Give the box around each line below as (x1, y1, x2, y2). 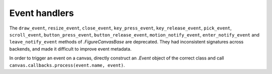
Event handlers (9, 7, 74, 18)
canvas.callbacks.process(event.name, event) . (9, 62, 125, 68)
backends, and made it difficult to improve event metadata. (9, 45, 132, 52)
